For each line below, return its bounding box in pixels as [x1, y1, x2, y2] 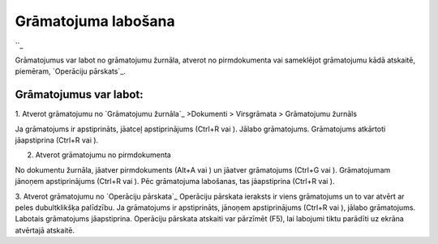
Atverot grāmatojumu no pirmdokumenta [35, 150, 172, 160]
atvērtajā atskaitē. [15, 225, 75, 235]
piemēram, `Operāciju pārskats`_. [15, 66, 126, 76]
